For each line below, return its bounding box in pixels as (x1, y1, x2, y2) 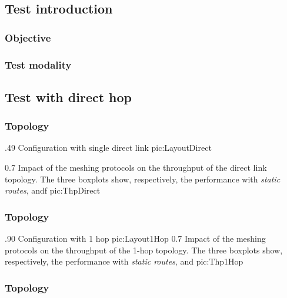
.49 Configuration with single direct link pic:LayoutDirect (5, 141, 212, 154)
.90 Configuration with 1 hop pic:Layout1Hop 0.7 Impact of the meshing (5, 232, 266, 245)
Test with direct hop (5, 87, 132, 106)
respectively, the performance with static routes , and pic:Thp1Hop (5, 255, 243, 267)
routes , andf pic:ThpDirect (5, 184, 101, 197)
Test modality (5, 57, 72, 72)
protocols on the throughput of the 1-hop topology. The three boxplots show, (5, 243, 283, 256)
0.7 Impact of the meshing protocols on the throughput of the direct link (5, 161, 267, 174)
